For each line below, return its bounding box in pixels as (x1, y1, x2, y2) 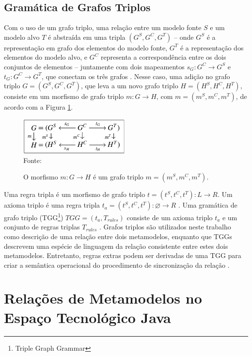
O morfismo (23, 172, 58, 182)
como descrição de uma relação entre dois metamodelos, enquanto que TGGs (4, 231, 232, 241)
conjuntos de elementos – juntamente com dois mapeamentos (4, 61, 185, 71)
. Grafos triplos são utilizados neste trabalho (99, 222, 231, 232)
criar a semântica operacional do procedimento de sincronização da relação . (4, 259, 230, 270)
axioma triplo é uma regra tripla (4, 200, 100, 210)
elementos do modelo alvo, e (4, 52, 87, 62)
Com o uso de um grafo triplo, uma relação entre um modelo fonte (4, 22, 202, 32)
